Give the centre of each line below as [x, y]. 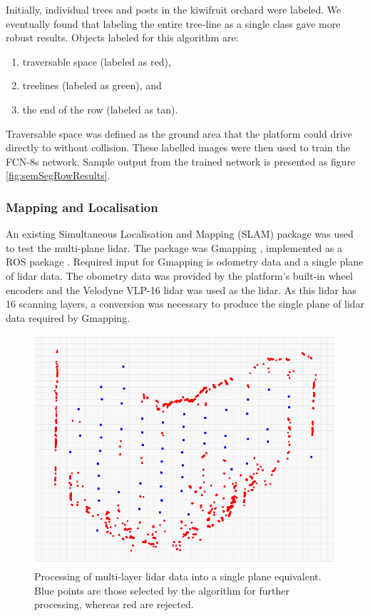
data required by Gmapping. [68, 317]
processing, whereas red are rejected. [114, 604]
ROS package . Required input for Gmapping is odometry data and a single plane [185, 262]
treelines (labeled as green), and [92, 85]
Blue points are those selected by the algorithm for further [162, 590]
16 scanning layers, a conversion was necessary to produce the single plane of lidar [185, 304]
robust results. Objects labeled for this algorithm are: [122, 37]
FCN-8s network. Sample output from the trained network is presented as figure [181, 161]
